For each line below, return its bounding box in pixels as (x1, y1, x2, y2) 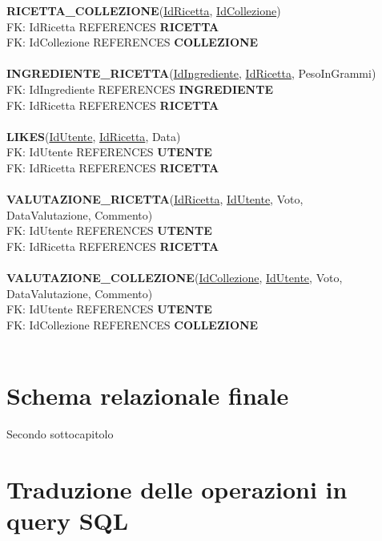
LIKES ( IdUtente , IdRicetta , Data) (6, 127, 181, 144)
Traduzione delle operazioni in (6, 472, 348, 505)
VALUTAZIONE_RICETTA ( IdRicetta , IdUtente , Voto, (6, 191, 304, 208)
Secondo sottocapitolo (6, 426, 114, 442)
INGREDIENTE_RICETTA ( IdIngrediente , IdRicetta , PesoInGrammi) (6, 65, 376, 82)
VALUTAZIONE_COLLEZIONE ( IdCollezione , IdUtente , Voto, (6, 269, 343, 286)
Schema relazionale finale (6, 379, 289, 412)
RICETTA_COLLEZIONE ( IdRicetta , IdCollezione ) (6, 2, 281, 18)
